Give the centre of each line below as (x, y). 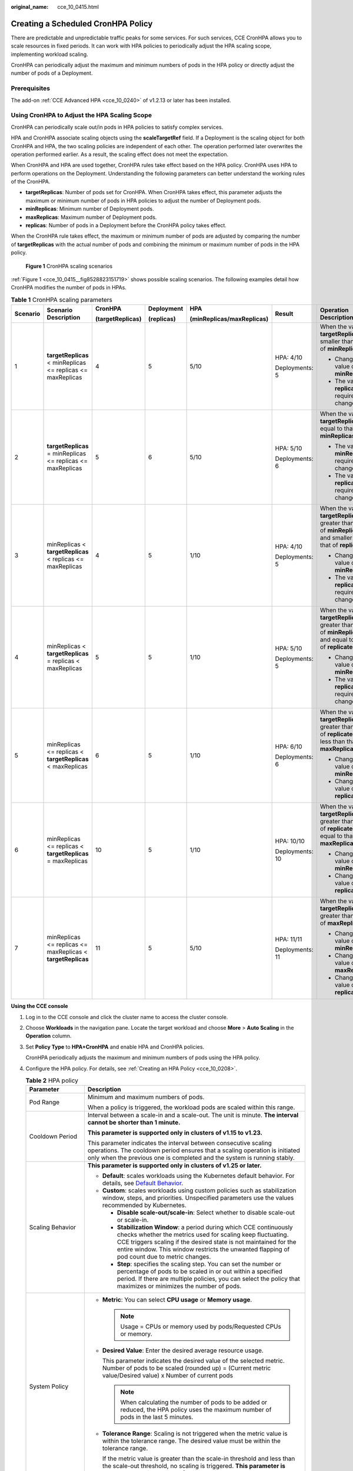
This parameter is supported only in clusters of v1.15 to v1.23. (175, 1133)
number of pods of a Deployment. (52, 73)
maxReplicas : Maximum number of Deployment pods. (91, 217)
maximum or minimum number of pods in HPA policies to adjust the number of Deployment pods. (143, 201)
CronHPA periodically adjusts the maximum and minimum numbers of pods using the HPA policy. (143, 1058)
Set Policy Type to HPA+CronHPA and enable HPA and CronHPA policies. (115, 1047)
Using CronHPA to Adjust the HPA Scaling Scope (81, 115)
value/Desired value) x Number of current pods (168, 1376)
